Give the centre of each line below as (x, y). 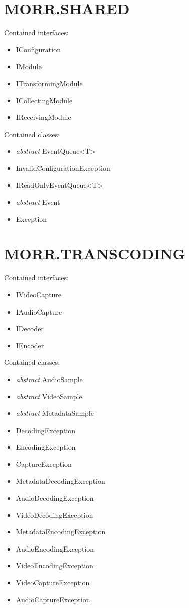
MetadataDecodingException (60, 481)
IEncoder (30, 345)
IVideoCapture (39, 294)
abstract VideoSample (49, 396)
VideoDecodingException (55, 514)
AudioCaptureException (53, 599)
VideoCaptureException (53, 583)
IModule (29, 66)
